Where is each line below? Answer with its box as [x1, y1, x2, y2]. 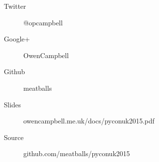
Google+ [4, 34, 30, 44]
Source [4, 132, 24, 142]
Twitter [4, 1, 26, 11]
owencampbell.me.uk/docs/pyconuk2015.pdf [23, 116, 155, 126]
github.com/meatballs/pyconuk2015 [23, 148, 130, 159]
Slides [4, 99, 21, 109]
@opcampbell [23, 17, 63, 27]
